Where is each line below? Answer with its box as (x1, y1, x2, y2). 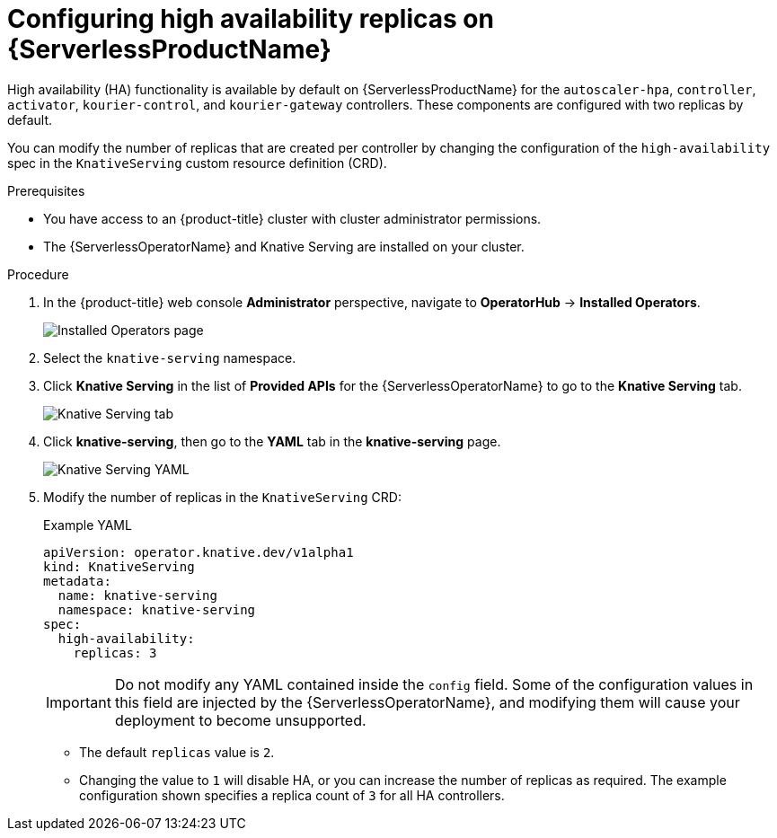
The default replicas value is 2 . (79, 744, 275, 760)
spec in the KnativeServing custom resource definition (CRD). (7, 154, 387, 171)
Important (46, 692, 111, 711)
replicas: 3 (73, 645, 157, 660)
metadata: (43, 573, 111, 588)
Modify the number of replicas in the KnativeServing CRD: (43, 489, 402, 505)
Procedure (7, 266, 69, 282)
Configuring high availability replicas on (7, 4, 494, 34)
